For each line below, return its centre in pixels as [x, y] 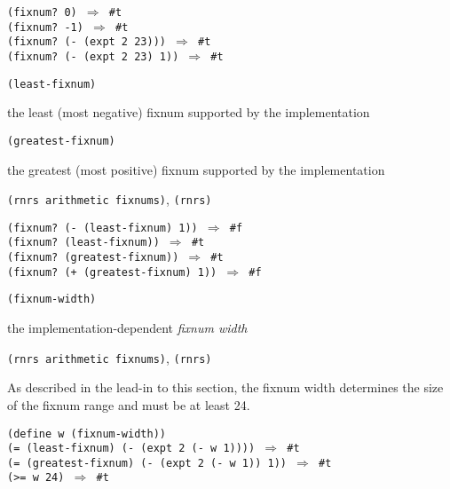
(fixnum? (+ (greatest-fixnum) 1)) [112, 272]
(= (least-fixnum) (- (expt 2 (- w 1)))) [131, 449]
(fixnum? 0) [42, 12]
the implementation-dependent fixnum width [127, 328]
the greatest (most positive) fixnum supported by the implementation [196, 169]
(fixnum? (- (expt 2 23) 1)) [93, 56]
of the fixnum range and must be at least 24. [129, 404]
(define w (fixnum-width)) [87, 434]
